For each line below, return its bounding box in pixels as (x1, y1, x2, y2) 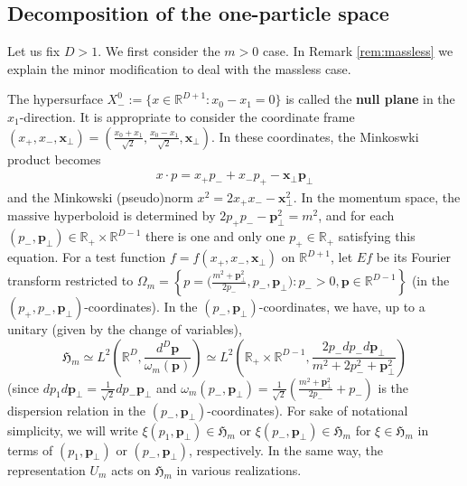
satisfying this (338, 227, 416, 246)
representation (7, 460, 86, 479)
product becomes (7, 149, 101, 168)
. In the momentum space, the (293, 188, 461, 206)
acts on (111, 460, 151, 479)
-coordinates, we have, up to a (258, 297, 425, 316)
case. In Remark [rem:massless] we (262, 42, 453, 61)
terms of (7, 440, 53, 459)
